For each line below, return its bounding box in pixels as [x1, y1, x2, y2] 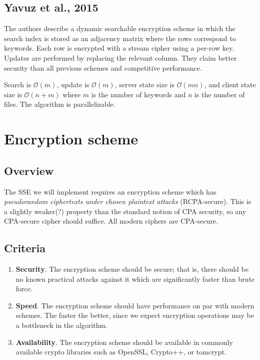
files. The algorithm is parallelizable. [4, 99, 115, 109]
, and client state [204, 79, 256, 90]
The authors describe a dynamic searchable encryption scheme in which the [4, 23, 235, 34]
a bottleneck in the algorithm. [15, 320, 108, 330]
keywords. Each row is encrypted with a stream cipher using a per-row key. [4, 43, 234, 53]
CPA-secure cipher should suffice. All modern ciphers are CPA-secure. [4, 216, 218, 226]
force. [15, 283, 32, 294]
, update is [56, 79, 89, 90]
